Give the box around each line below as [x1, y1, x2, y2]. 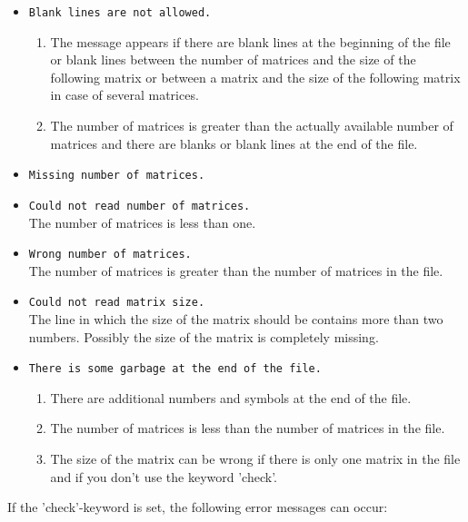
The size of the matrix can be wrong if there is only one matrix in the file [50, 449, 461, 468]
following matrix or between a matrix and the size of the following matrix [50, 67, 461, 86]
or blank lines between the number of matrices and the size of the [50, 50, 416, 69]
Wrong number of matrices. [28, 248, 192, 261]
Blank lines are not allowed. [28, 6, 212, 19]
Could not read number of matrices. [28, 199, 251, 212]
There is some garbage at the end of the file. [28, 362, 322, 376]
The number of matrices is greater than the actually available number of [50, 116, 453, 135]
